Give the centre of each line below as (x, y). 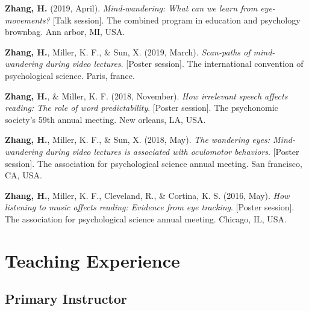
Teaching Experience (92, 260)
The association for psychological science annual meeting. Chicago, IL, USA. (146, 218)
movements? (27, 20)
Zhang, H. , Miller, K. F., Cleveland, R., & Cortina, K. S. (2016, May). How (147, 195)
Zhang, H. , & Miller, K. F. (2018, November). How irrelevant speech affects (146, 96)
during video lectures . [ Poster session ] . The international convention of (174, 64)
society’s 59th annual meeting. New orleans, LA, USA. (105, 119)
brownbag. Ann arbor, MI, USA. (65, 32)
